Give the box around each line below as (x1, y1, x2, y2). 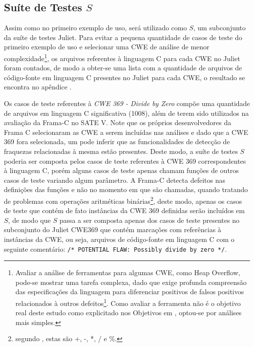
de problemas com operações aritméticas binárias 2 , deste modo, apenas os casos (4, 194, 242, 206)
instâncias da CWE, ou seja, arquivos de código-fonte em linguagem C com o (4, 234, 234, 244)
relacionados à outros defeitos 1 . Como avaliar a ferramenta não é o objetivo (15, 297, 241, 308)
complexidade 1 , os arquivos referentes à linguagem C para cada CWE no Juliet (4, 51, 240, 63)
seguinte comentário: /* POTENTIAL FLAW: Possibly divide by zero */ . (4, 243, 227, 254)
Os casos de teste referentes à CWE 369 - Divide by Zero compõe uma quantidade (4, 98, 250, 108)
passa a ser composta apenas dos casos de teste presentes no (59, 215, 239, 225)
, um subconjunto (193, 22, 246, 33)
